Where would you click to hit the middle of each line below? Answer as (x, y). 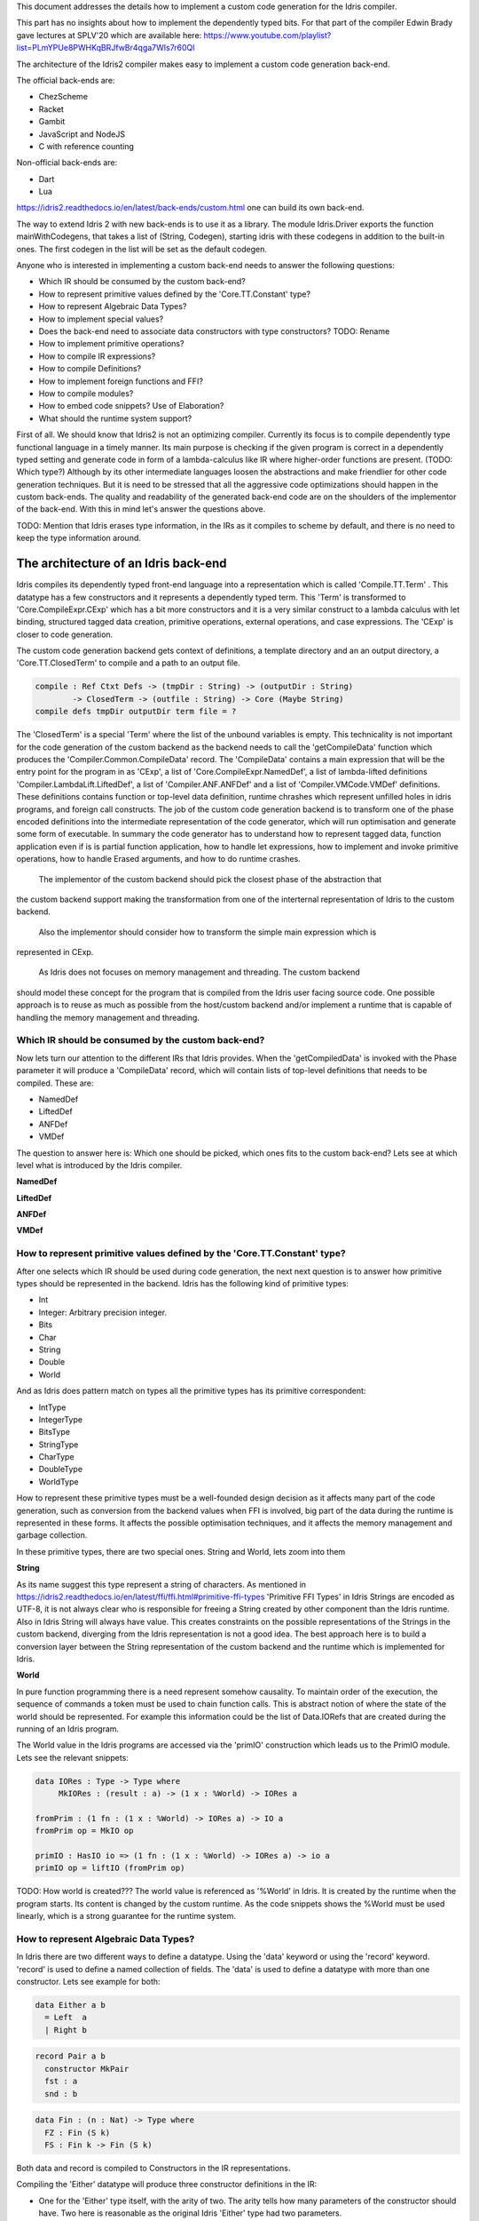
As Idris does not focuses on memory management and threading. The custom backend (200, 972)
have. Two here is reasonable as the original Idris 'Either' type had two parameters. (190, 2213)
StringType (59, 1445)
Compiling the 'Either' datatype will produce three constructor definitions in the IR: (167, 2185)
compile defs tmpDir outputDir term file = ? (136, 712)
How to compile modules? (86, 393)
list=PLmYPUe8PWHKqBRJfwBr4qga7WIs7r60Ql (106, 48)
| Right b (66, 2030)
